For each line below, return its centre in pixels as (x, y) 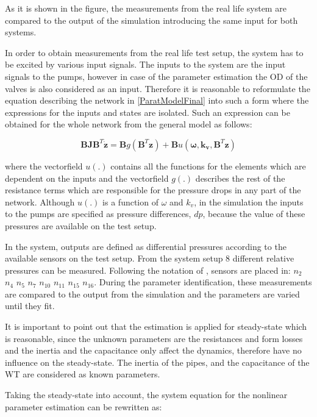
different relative (263, 258)
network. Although (40, 201)
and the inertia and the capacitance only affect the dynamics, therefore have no (153, 350)
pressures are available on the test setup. (81, 225)
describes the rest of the (240, 178)
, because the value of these (254, 214)
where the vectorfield (44, 166)
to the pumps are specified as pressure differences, (98, 214)
